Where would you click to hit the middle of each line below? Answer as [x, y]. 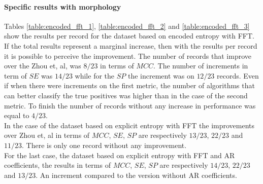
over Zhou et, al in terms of [47, 135]
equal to [17, 115]
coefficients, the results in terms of [57, 165]
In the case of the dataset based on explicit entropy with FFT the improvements [129, 125]
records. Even [238, 75]
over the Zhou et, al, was [43, 66]
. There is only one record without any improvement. [104, 145]
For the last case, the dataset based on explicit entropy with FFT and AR [120, 155]
